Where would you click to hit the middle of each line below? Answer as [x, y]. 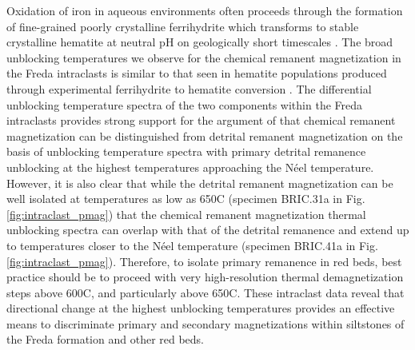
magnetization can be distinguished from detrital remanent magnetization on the [205, 135]
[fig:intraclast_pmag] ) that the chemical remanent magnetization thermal [186, 214]
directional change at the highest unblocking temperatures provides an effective [201, 308]
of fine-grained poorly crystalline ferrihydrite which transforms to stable [183, 26]
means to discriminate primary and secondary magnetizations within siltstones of [206, 323]
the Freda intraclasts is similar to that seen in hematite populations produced [197, 73]
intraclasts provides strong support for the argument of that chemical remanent [201, 120]
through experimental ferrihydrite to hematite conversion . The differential [189, 88]
